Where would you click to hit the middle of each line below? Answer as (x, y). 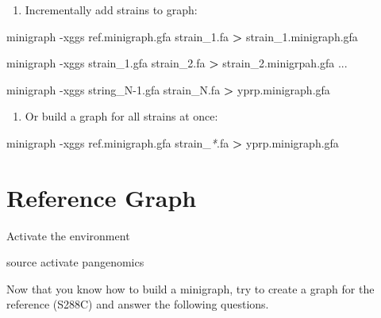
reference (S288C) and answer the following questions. (138, 304)
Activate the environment (68, 235)
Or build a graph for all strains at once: (121, 116)
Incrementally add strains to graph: (111, 10)
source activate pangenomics (75, 262)
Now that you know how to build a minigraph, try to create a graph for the (190, 288)
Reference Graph (102, 197)
